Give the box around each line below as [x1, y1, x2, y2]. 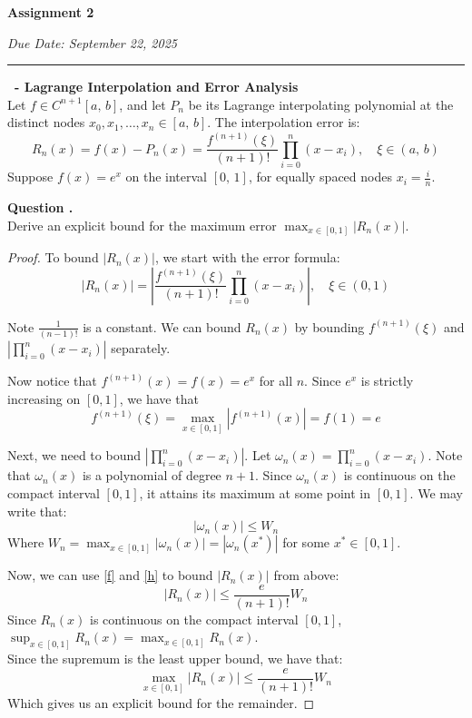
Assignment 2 [7, 3, 94, 21]
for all [259, 371, 293, 390]
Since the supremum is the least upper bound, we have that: [7, 649, 343, 668]
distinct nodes [7, 113, 85, 132]
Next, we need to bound [7, 446, 141, 465]
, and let [119, 94, 166, 113]
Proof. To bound [7, 248, 99, 267]
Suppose [7, 167, 54, 186]
